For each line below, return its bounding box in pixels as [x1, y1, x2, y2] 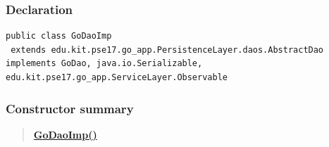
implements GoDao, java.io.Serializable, [6, 58, 203, 69]
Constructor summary [6, 99, 134, 117]
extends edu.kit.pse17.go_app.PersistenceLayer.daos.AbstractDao [11, 44, 324, 55]
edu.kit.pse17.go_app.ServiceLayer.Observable [6, 72, 228, 82]
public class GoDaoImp [6, 31, 112, 41]
